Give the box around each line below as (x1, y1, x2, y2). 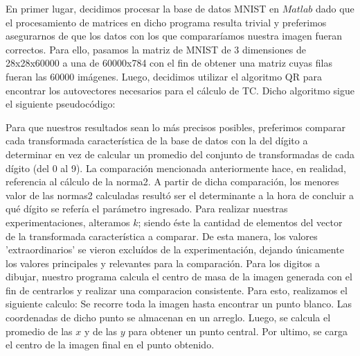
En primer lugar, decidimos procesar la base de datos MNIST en (6, 1, 280, 15)
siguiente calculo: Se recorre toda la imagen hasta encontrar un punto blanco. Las (6, 296, 352, 311)
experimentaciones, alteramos (6, 214, 130, 229)
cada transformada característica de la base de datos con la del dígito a (6, 133, 308, 148)
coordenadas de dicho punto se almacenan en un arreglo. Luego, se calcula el (6, 310, 331, 325)
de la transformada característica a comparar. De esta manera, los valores (6, 228, 318, 243)
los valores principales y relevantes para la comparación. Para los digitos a (6, 255, 320, 270)
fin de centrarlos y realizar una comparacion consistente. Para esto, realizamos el (6, 282, 348, 297)
